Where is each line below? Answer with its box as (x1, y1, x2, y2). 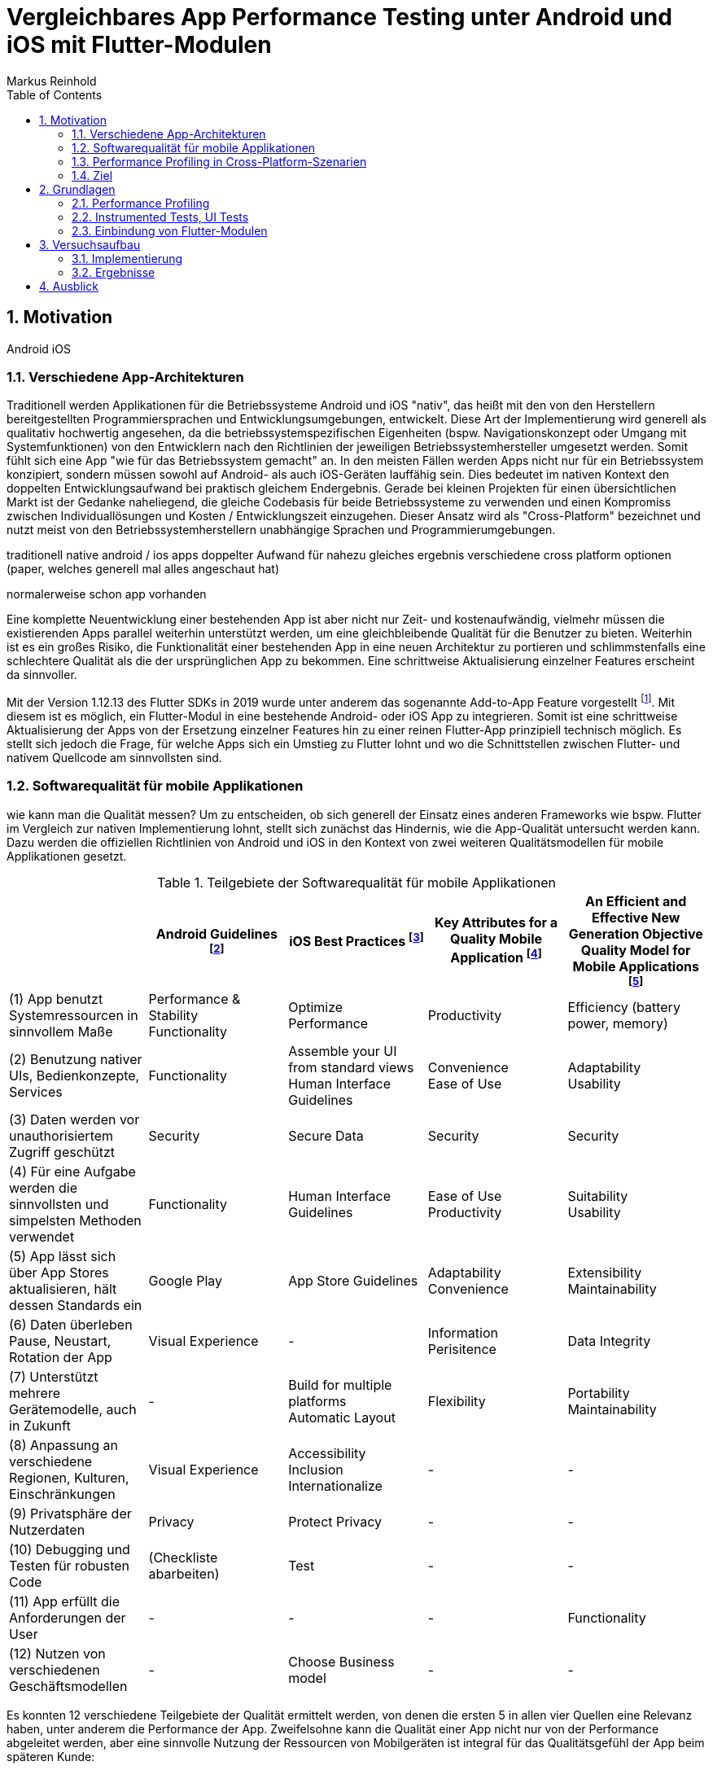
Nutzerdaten (9, 1521, 85, 1538)
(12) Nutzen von (9, 1645, 106, 1662)
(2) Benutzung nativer (9, 1050, 142, 1067)
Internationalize (288, 1477, 383, 1494)
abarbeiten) (148, 1565, 220, 1582)
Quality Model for (580, 941, 691, 958)
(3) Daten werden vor (9, 1111, 140, 1128)
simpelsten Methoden (9, 1211, 142, 1229)
